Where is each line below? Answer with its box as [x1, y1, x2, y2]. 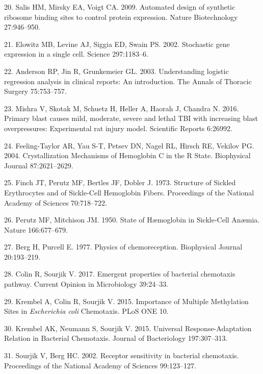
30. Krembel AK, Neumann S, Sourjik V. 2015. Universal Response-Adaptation [4, 322, 252, 333]
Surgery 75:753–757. [4, 86, 67, 96]
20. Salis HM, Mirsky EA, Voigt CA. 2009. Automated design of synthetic [4, 2, 235, 12]
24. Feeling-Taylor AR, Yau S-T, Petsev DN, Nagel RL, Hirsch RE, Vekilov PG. [4, 140, 254, 151]
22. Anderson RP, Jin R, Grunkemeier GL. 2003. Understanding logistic [4, 65, 229, 76]
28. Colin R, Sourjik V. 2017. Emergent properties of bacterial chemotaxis [4, 268, 235, 279]
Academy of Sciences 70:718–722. [4, 197, 107, 208]
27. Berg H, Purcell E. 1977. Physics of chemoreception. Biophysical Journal [4, 241, 243, 252]
